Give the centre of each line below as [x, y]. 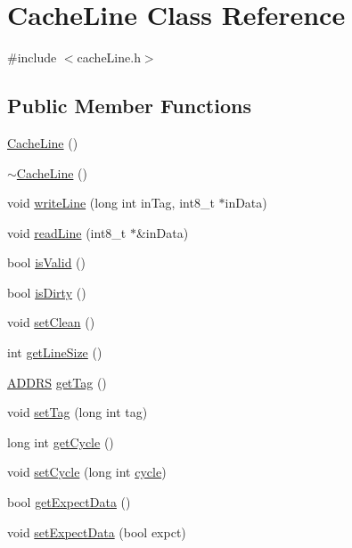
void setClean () [51, 322]
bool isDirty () [47, 292]
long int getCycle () [61, 442]
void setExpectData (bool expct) [97, 532]
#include [32, 57]
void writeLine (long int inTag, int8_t [111, 203]
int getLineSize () [55, 352]
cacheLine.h [109, 57]
